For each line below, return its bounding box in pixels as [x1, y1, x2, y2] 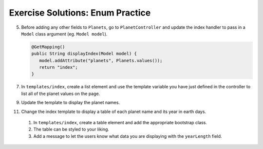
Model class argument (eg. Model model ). [21, 31, 108, 37]
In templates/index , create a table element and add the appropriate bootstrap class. [33, 120, 207, 126]
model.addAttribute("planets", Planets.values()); [39, 57, 163, 63]
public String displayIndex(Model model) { [31, 51, 137, 56]
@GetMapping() [31, 44, 65, 50]
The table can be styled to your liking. [33, 127, 110, 132]
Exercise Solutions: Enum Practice [9, 7, 151, 18]
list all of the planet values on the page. [21, 91, 100, 96]
